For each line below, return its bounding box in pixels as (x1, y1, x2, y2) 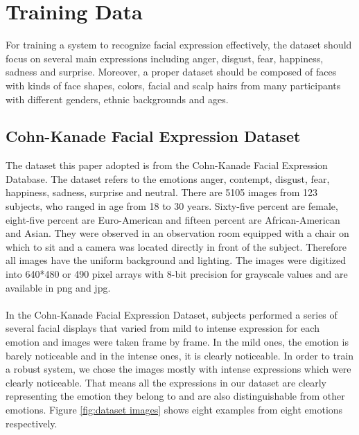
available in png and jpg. (6, 280, 111, 294)
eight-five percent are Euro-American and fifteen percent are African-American (6, 212, 340, 227)
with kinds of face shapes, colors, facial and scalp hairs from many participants (6, 78, 341, 92)
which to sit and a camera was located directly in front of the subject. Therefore (6, 239, 347, 254)
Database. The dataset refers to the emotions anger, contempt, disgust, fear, (6, 171, 330, 186)
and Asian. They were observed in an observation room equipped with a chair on (6, 226, 349, 240)
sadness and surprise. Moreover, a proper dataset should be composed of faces (6, 64, 337, 79)
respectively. (6, 416, 58, 430)
